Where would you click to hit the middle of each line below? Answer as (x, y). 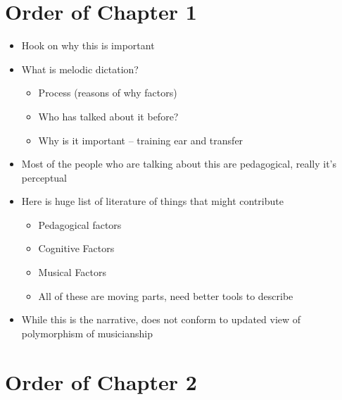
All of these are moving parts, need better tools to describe (166, 295)
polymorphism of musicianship (87, 333)
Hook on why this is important (88, 45)
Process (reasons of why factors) (108, 93)
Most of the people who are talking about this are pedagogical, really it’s (179, 164)
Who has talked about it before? (108, 116)
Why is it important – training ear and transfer (141, 140)
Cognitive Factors (76, 248)
